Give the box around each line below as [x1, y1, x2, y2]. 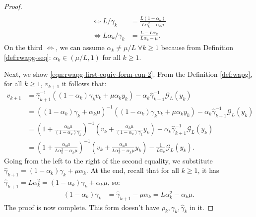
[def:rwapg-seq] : [4, 52, 51, 62]
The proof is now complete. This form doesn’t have [4, 202, 159, 212]
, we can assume [56, 42, 105, 53]
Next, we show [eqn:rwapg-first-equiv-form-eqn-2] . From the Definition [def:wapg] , [4, 68, 253, 79]
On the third [4, 42, 43, 53]
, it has [197, 165, 219, 175]
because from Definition [161, 42, 234, 53]
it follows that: [62, 78, 107, 89]
